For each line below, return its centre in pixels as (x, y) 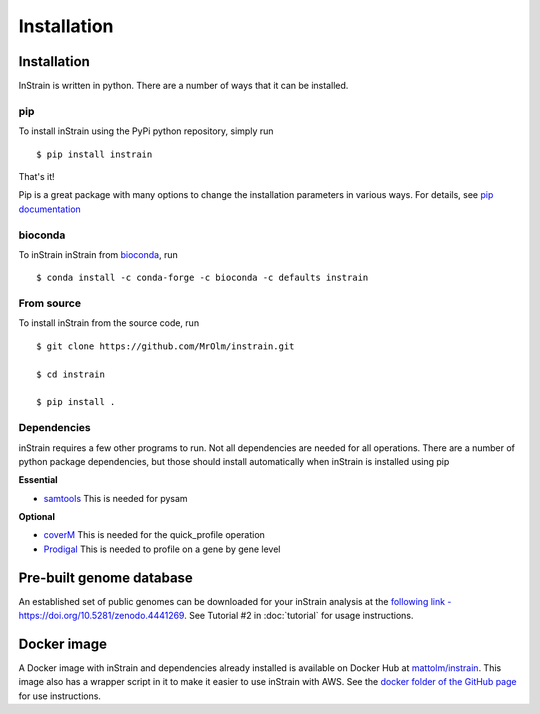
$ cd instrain (70, 374)
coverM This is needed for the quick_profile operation (154, 535)
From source (50, 303)
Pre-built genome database (106, 577)
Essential (38, 480)
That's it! (36, 176)
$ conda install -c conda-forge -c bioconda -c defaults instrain (202, 278)
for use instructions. (60, 696)
